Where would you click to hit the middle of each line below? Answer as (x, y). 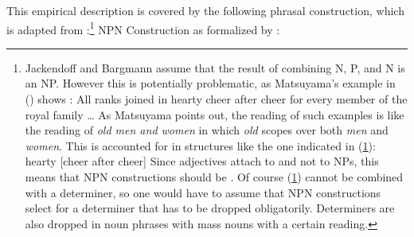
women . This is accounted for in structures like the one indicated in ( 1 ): (200, 145)
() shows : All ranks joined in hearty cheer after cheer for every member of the (216, 99)
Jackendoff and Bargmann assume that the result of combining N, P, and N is (215, 67)
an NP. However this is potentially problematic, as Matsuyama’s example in (210, 83)
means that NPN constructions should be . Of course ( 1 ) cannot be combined (214, 177)
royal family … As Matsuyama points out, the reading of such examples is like (215, 114)
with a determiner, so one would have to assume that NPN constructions (203, 192)
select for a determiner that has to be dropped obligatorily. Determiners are (210, 208)
